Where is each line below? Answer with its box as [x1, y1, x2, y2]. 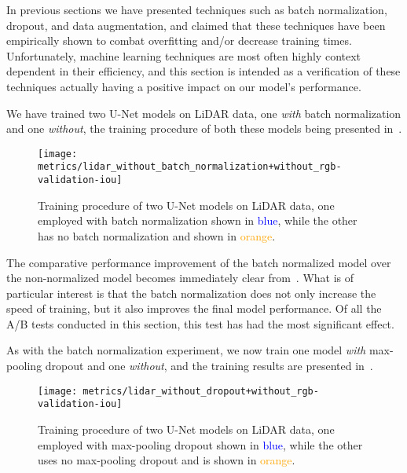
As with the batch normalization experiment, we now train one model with [6, 342, 366, 358]
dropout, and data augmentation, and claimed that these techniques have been [6, 16, 386, 33]
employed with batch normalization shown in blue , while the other [38, 212, 357, 229]
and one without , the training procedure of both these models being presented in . [6, 120, 402, 137]
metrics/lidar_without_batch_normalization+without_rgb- [38, 161, 342, 173]
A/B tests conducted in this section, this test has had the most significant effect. [6, 315, 394, 332]
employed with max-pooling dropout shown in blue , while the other [38, 436, 363, 453]
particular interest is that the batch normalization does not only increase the [6, 284, 376, 301]
